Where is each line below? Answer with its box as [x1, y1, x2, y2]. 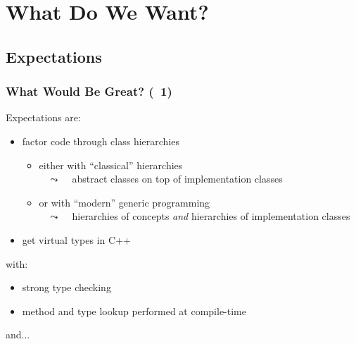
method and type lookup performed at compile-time [22, 303, 247, 318]
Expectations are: [6, 110, 81, 125]
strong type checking [22, 280, 111, 295]
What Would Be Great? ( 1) [6, 82, 172, 100]
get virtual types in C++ [22, 232, 131, 247]
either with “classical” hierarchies [39, 157, 183, 172]
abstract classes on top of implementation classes [72, 171, 283, 186]
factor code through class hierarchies [22, 133, 180, 148]
